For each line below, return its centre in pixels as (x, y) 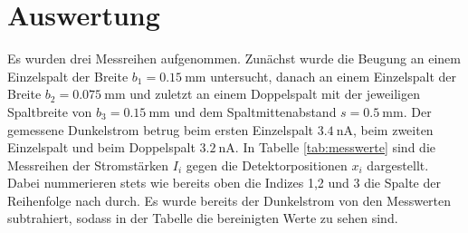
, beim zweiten (393, 129)
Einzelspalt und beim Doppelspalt (101, 147)
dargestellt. (398, 165)
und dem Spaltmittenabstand (255, 111)
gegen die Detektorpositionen (267, 165)
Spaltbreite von (50, 111)
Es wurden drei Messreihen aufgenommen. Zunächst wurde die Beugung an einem (234, 58)
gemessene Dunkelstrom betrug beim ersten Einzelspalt (161, 129)
